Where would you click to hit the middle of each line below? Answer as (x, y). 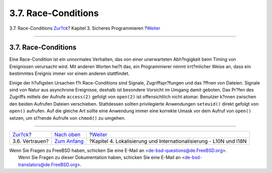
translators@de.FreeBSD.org (48, 164)
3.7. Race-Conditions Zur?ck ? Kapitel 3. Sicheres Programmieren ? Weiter (85, 28)
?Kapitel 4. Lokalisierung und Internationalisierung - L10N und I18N (168, 141)
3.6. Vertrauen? (30, 141)
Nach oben (67, 134)
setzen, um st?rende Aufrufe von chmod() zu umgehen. (67, 118)
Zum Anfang (69, 141)
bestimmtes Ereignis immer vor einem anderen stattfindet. (69, 73)
